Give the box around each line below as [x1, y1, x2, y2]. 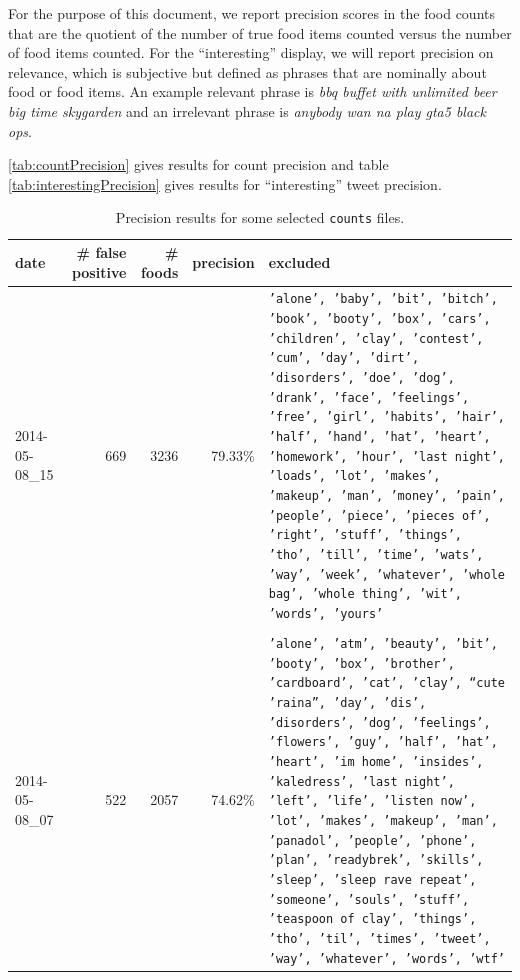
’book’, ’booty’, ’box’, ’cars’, [268, 312, 491, 327]
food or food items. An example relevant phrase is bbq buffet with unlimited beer [8, 81, 497, 102]
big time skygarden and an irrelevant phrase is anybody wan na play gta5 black [8, 100, 486, 121]
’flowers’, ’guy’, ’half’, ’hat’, [268, 735, 498, 750]
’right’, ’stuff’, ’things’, [268, 528, 463, 543]
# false [76, 242, 127, 262]
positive [71, 261, 127, 282]
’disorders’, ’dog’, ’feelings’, [268, 715, 491, 730]
